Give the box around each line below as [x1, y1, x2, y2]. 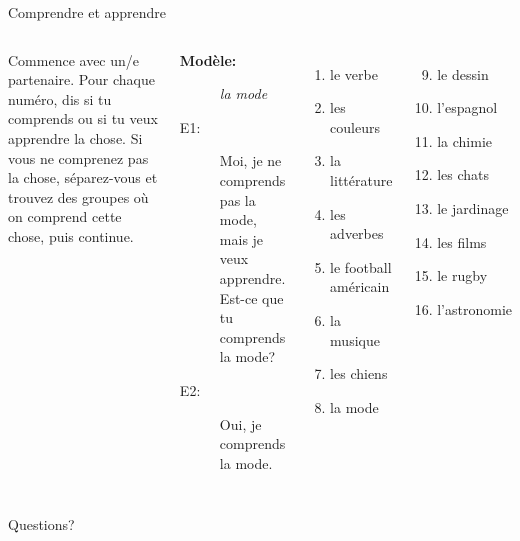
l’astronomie [437, 298, 512, 319]
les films [437, 231, 487, 252]
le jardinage [437, 197, 509, 218]
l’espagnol [437, 97, 498, 118]
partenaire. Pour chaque [8, 69, 155, 90]
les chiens [330, 363, 388, 384]
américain [330, 276, 390, 297]
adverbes [330, 223, 384, 244]
